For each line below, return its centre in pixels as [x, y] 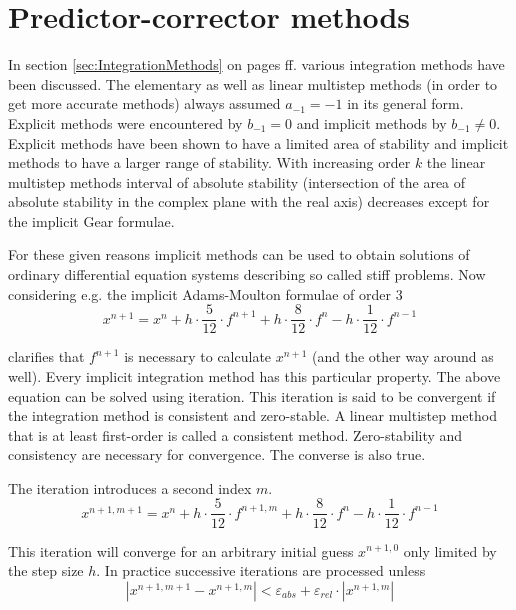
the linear [456, 162]
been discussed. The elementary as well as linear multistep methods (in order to [253, 83]
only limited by [450, 550]
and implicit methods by [371, 122]
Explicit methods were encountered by [125, 122]
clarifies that [46, 356]
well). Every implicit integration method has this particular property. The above [254, 375]
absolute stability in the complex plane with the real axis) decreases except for [249, 201]
